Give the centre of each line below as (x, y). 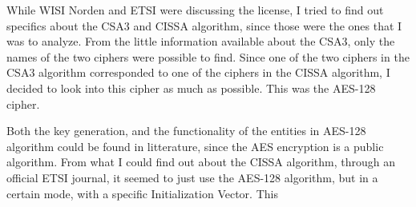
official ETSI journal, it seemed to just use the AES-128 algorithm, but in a (192, 177)
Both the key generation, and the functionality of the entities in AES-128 (186, 131)
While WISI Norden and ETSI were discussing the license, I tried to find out (195, 10)
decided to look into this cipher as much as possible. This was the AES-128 (191, 88)
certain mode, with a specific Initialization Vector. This (142, 193)
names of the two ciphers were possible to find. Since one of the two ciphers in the (208, 56)
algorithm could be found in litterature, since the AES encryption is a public (195, 146)
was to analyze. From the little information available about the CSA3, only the (201, 41)
